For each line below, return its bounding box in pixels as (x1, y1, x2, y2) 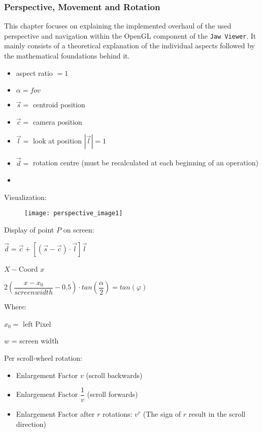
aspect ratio (16, 67, 53, 78)
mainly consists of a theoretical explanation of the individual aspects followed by (4, 40, 255, 51)
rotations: (102, 409, 133, 419)
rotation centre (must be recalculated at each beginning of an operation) (32, 157, 258, 168)
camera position (32, 116, 82, 127)
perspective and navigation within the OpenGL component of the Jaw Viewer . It (4, 30, 256, 41)
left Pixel (23, 318, 51, 329)
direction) (16, 418, 46, 429)
